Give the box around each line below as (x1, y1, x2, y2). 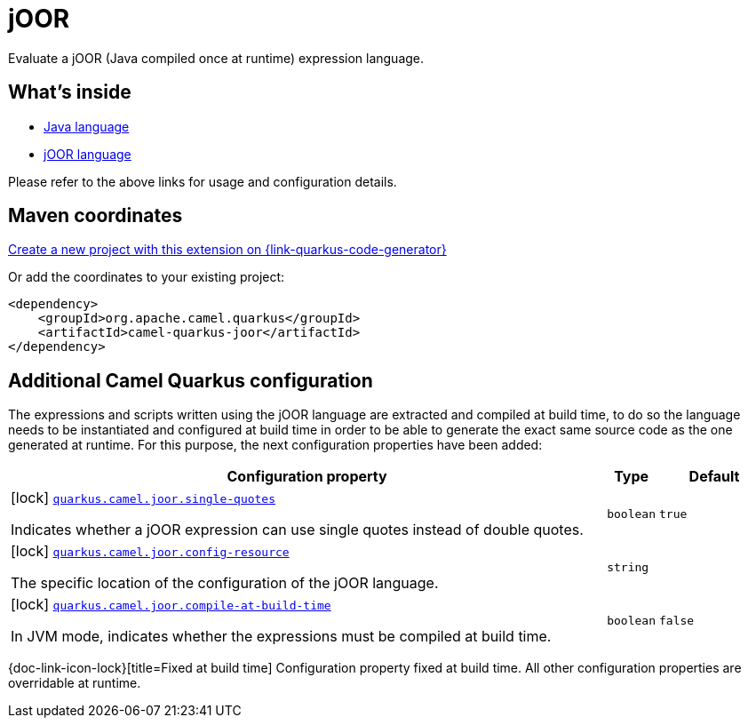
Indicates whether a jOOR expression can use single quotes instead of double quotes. (11, 521, 584, 539)
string (607, 560, 649, 574)
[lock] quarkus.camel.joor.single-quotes (11, 489, 276, 507)
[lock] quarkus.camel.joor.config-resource (11, 542, 290, 561)
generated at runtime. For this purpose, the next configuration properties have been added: (8, 437, 543, 453)
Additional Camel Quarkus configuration (8, 369, 373, 392)
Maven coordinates (8, 204, 183, 227)
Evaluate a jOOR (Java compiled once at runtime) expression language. (8, 50, 425, 66)
